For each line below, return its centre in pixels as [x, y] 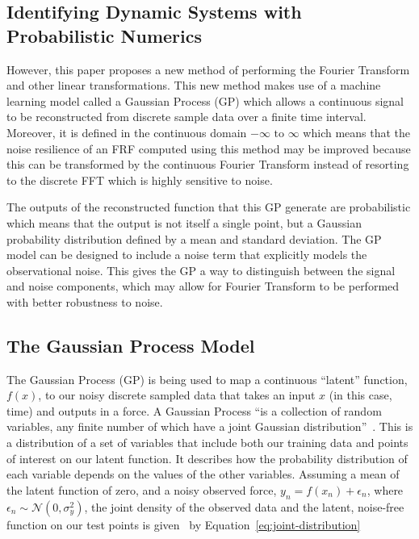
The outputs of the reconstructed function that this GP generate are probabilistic [209, 207]
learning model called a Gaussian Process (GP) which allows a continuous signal [205, 100]
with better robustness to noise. [85, 301]
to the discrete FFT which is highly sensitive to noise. [140, 180]
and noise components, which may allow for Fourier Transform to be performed [203, 286]
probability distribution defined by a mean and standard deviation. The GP [194, 238]
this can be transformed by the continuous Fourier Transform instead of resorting [208, 164]
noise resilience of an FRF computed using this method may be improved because [209, 148]
